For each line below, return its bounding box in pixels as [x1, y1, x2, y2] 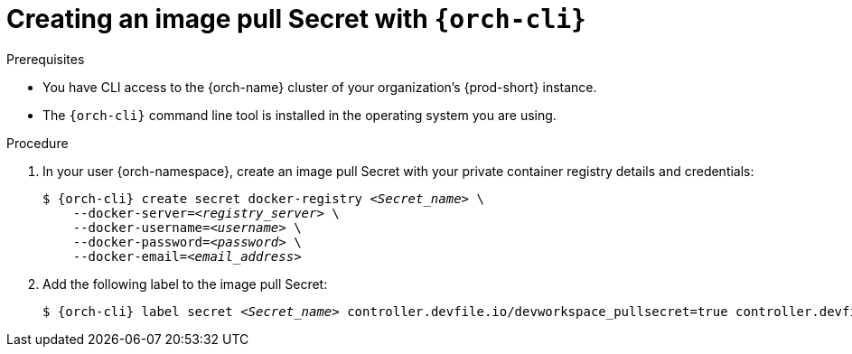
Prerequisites [6, 51, 85, 67]
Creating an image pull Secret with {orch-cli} [6, 4, 586, 34]
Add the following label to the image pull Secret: [42, 275, 328, 292]
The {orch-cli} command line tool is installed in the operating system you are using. [42, 107, 557, 123]
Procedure [6, 135, 69, 151]
